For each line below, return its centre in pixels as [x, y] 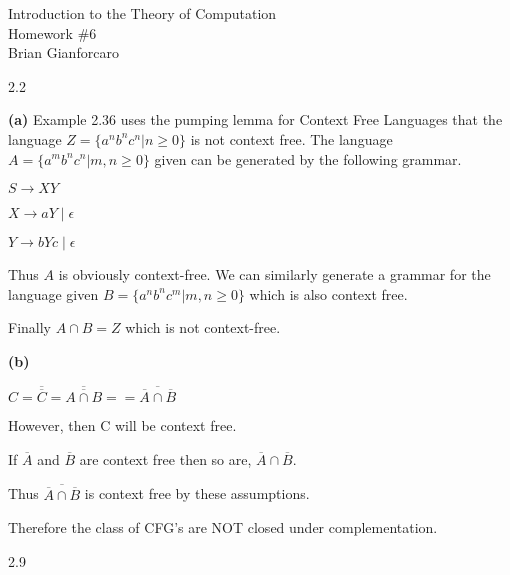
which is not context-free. [203, 327]
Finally [29, 327]
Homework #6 [52, 32]
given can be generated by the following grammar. [308, 158]
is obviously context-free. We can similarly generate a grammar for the [274, 274]
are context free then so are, [165, 458]
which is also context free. [328, 293]
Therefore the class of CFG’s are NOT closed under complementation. [223, 527]
